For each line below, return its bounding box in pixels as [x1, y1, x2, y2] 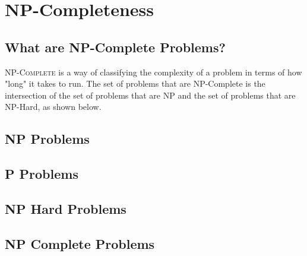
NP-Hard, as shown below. [5, 100, 102, 113]
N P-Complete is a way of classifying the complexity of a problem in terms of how [5, 65, 302, 78]
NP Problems [5, 129, 90, 148]
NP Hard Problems [5, 199, 126, 217]
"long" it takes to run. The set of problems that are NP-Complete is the [5, 77, 265, 90]
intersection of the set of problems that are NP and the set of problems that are [5, 89, 296, 101]
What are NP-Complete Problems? [5, 37, 226, 56]
